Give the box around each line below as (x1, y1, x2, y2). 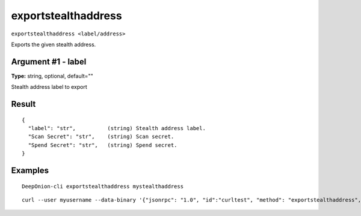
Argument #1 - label (11, 56, 87, 67)
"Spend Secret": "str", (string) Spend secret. (28, 142, 177, 148)
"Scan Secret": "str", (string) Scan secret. (28, 133, 174, 140)
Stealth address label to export (11, 83, 87, 91)
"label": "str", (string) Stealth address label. (28, 125, 206, 132)
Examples (11, 166, 49, 176)
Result (11, 99, 36, 109)
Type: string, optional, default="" (11, 72, 93, 79)
